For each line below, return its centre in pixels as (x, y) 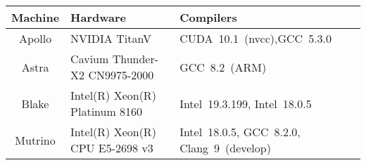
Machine (36, 17)
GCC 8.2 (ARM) (223, 67)
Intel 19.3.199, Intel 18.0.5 (246, 103)
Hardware (98, 17)
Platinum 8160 (107, 111)
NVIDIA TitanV (111, 38)
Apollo (35, 38)
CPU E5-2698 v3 (112, 148)
